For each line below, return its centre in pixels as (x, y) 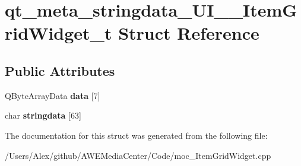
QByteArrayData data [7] (53, 95)
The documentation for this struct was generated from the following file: (136, 135)
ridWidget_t (58, 33)
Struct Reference (189, 33)
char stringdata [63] (43, 115)
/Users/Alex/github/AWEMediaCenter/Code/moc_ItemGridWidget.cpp (138, 155)
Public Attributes (60, 70)
